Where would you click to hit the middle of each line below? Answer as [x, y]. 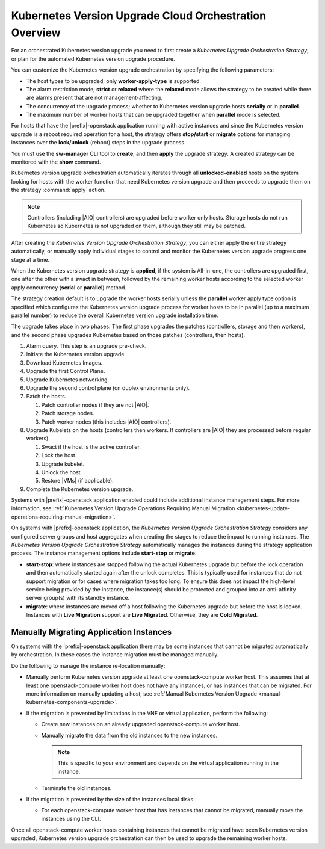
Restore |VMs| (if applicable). [77, 481]
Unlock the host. [62, 472]
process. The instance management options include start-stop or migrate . [104, 553]
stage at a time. [30, 259]
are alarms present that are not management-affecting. [94, 98]
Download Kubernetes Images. [64, 363]
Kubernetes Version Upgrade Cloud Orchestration [139, 16]
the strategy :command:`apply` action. [58, 190]
